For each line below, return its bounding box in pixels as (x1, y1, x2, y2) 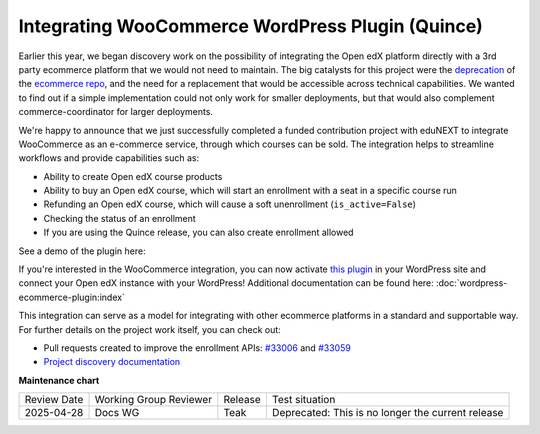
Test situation (271, 393, 336, 407)
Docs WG (94, 406, 140, 420)
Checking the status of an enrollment (43, 212, 197, 224)
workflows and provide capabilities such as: (18, 152, 200, 164)
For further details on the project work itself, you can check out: (18, 323, 282, 335)
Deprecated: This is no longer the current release (271, 406, 504, 420)
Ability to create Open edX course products (43, 170, 223, 182)
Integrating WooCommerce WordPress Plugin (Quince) (18, 15, 484, 37)
